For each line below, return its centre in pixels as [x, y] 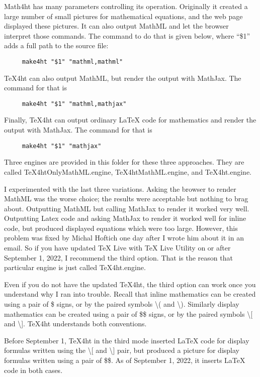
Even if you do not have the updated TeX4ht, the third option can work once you [130, 284]
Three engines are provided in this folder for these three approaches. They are [124, 162]
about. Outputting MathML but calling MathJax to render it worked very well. [127, 208]
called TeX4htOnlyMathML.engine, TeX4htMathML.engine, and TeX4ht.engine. [128, 171]
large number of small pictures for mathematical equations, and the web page [123, 16]
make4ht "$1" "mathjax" [62, 146]
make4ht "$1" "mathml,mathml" [72, 61]
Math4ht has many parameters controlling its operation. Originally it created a [126, 6]
